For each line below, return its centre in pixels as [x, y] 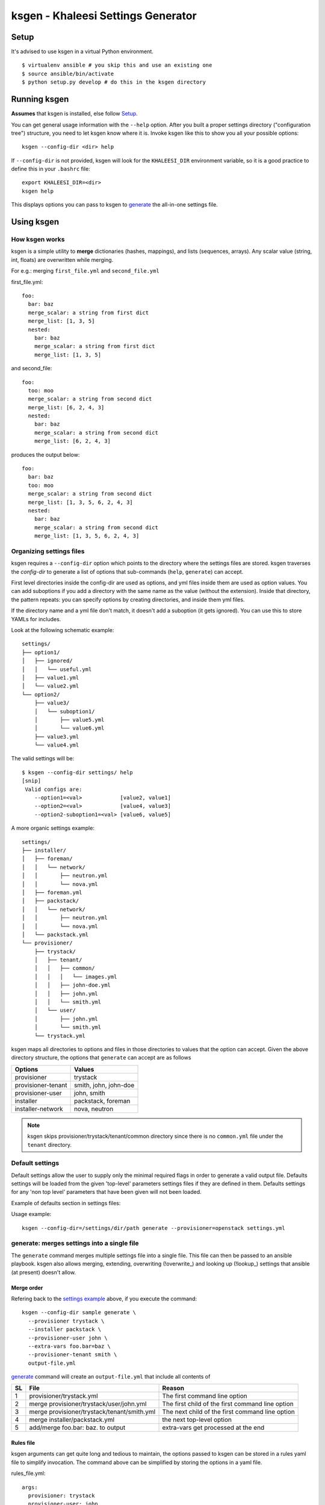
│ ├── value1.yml [51, 678]
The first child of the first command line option [228, 1404]
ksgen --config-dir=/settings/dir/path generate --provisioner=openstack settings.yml [153, 1228]
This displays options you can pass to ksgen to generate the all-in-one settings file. [114, 205]
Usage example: [31, 1214]
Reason [173, 1388]
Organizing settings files [48, 551]
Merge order [27, 1288]
